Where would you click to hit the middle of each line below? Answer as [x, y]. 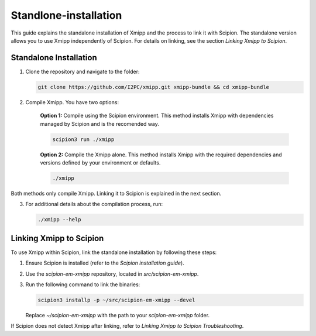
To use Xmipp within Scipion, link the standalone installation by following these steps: [114, 252]
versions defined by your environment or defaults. [100, 162]
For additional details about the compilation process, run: [94, 204]
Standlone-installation [66, 15]
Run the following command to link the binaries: [83, 284]
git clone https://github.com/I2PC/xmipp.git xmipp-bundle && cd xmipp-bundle [153, 87]
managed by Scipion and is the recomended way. [99, 124]
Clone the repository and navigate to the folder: [83, 71]
